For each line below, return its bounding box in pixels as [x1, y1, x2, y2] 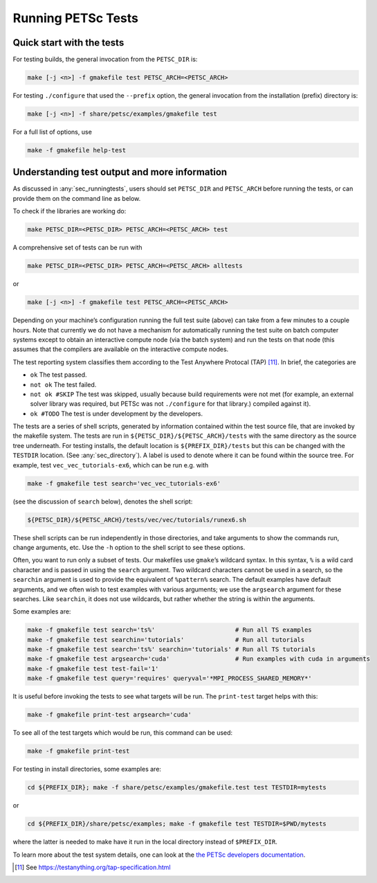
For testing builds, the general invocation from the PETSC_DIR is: [12, 55, 198, 64]
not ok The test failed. [30, 380, 97, 389]
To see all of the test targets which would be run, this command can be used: [12, 729, 233, 737]
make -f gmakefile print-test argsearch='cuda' [27, 711, 192, 719]
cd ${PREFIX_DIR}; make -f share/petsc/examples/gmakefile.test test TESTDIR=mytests [27, 783, 327, 792]
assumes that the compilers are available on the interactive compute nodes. [12, 345, 229, 353]
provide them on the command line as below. [12, 194, 141, 202]
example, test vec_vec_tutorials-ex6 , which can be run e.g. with [12, 461, 209, 469]
